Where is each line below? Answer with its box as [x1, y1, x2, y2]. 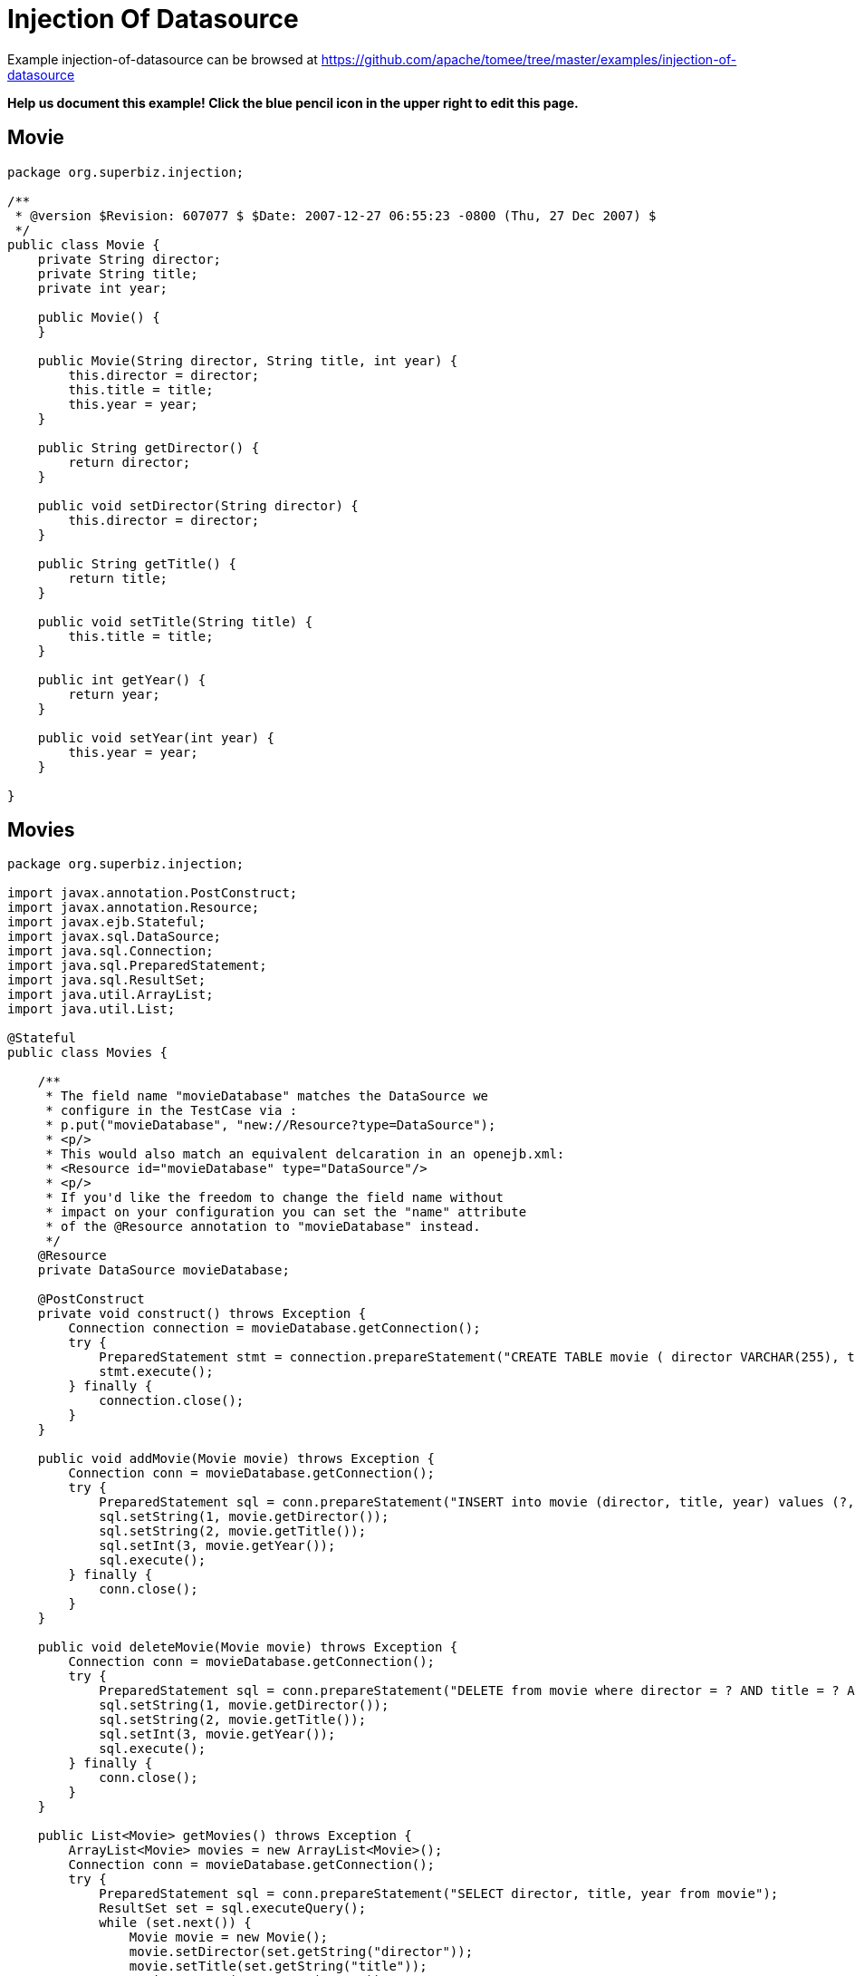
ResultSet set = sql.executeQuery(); [99, 1901, 367, 1916]
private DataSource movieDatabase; [37, 1263, 290, 1278]
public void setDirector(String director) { [37, 498, 359, 513]
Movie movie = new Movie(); [129, 1930, 329, 1945]
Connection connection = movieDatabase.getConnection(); [68, 1321, 481, 1336]
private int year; [37, 280, 168, 295]
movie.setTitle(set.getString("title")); [129, 1959, 427, 1974]
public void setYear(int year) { [37, 730, 275, 745]
